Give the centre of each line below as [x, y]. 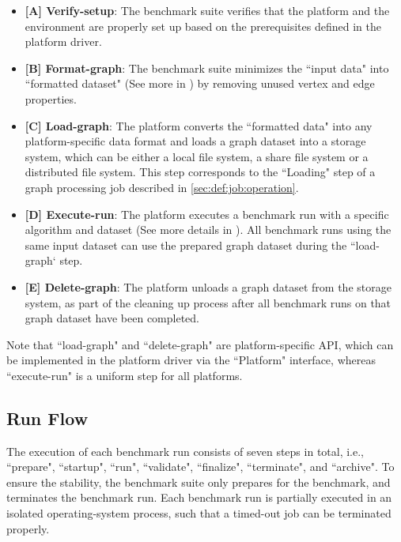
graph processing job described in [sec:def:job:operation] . [162, 187]
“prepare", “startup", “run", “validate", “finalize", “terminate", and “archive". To [200, 467]
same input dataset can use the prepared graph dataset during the [186, 245]
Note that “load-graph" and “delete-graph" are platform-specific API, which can [200, 344]
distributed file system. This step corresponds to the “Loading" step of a [200, 172]
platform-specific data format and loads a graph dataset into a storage [195, 141]
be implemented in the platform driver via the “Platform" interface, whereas [191, 360]
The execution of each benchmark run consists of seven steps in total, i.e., [185, 451]
